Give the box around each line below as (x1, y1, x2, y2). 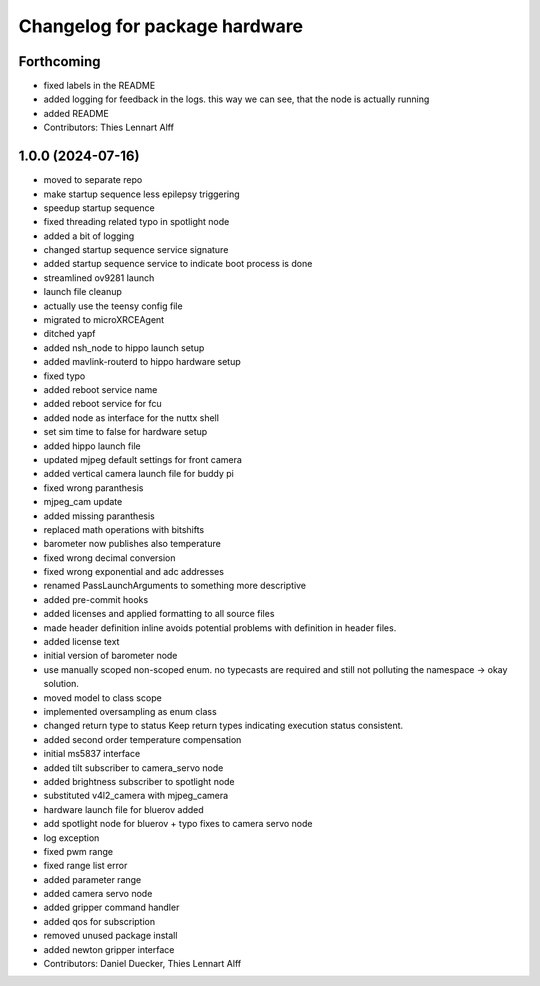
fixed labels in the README (43, 80, 156, 92)
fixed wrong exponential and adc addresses (43, 566, 225, 578)
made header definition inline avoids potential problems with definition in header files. (43, 621, 397, 634)
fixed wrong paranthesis (43, 481, 144, 494)
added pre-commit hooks (43, 593, 149, 605)
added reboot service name (43, 384, 158, 395)
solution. (43, 678, 80, 690)
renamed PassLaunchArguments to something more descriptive (43, 580, 307, 592)
